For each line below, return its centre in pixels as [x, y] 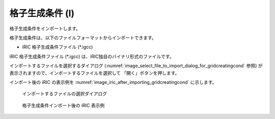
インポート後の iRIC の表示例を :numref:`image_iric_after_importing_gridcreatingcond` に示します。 [113, 82]
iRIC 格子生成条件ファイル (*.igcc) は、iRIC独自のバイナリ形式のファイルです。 [92, 56]
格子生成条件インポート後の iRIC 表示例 [63, 105]
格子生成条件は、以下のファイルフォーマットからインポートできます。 [83, 38]
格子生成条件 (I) [42, 13]
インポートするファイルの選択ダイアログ [64, 94]
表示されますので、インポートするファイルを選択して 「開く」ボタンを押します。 [94, 73]
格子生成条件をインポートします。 [45, 28]
